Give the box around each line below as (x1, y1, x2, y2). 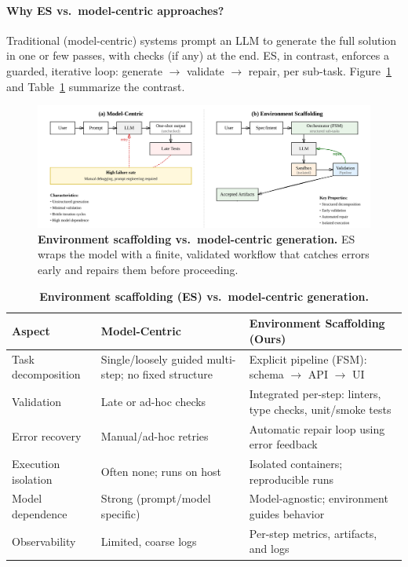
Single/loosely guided (100, 350, 203, 367)
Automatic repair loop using (249, 420, 385, 437)
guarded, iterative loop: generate (6, 62, 162, 79)
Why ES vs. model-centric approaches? (6, 2, 224, 18)
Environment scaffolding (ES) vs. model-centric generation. (39, 287, 369, 304)
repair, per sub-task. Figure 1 (248, 62, 392, 79)
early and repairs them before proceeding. (38, 262, 239, 278)
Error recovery (12, 428, 82, 444)
